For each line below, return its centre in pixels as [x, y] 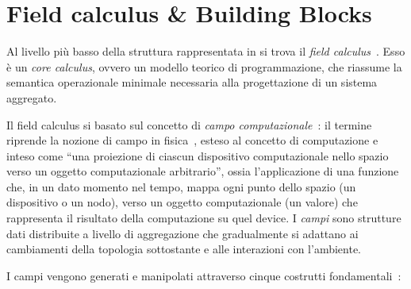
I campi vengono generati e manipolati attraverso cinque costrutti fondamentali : [204, 275]
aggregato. [32, 97]
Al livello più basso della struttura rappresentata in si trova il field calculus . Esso [206, 51]
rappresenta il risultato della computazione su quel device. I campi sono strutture [204, 218]
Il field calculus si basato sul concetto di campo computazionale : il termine [189, 124]
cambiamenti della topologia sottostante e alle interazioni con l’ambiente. [184, 249]
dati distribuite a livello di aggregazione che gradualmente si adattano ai [182, 233]
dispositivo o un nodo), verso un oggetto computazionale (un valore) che [182, 202]
